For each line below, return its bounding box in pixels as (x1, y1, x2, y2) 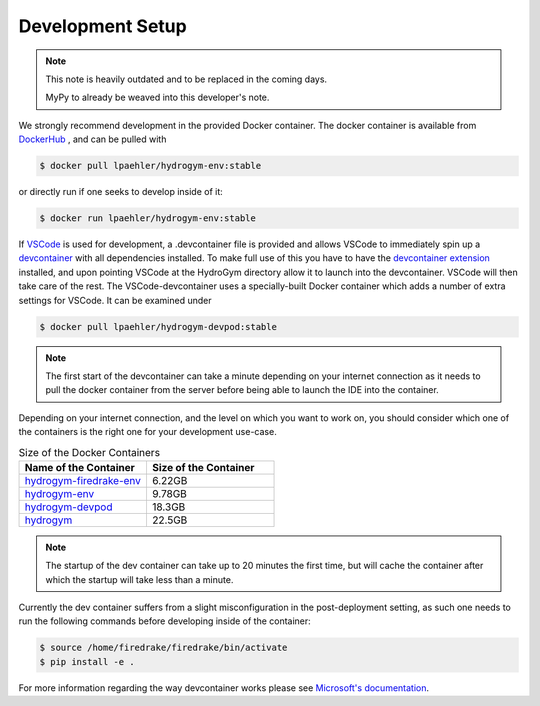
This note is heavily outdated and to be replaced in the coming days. (45, 73, 328, 85)
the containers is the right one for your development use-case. (18, 426, 277, 438)
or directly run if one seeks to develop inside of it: (18, 186, 224, 198)
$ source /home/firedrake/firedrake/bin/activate (39, 642, 288, 654)
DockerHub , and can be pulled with (18, 133, 167, 145)
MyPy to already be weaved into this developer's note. (45, 91, 270, 104)
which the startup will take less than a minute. (45, 573, 234, 585)
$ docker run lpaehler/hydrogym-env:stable (39, 213, 257, 224)
